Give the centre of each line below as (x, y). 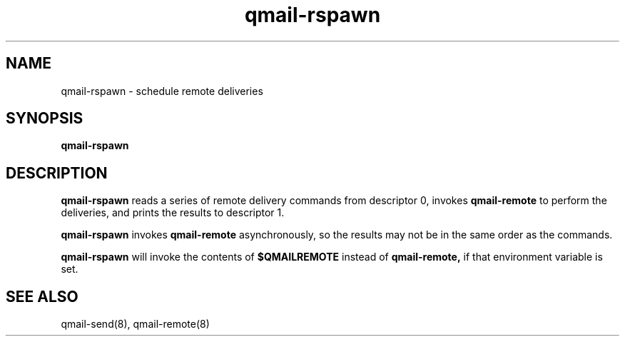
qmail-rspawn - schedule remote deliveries (162, 91)
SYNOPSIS (45, 119)
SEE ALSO (42, 296)
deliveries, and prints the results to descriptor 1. (173, 213)
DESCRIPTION (57, 173)
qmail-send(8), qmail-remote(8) (135, 324)
